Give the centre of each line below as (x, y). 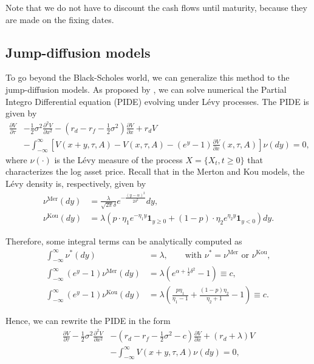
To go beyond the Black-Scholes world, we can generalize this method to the (148, 77)
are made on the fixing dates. (60, 19)
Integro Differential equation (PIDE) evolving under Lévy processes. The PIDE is (157, 101)
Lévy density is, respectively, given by (76, 183)
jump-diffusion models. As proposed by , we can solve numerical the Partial (146, 89)
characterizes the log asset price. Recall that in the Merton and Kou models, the (155, 171)
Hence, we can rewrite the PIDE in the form (88, 321)
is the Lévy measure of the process (118, 159)
